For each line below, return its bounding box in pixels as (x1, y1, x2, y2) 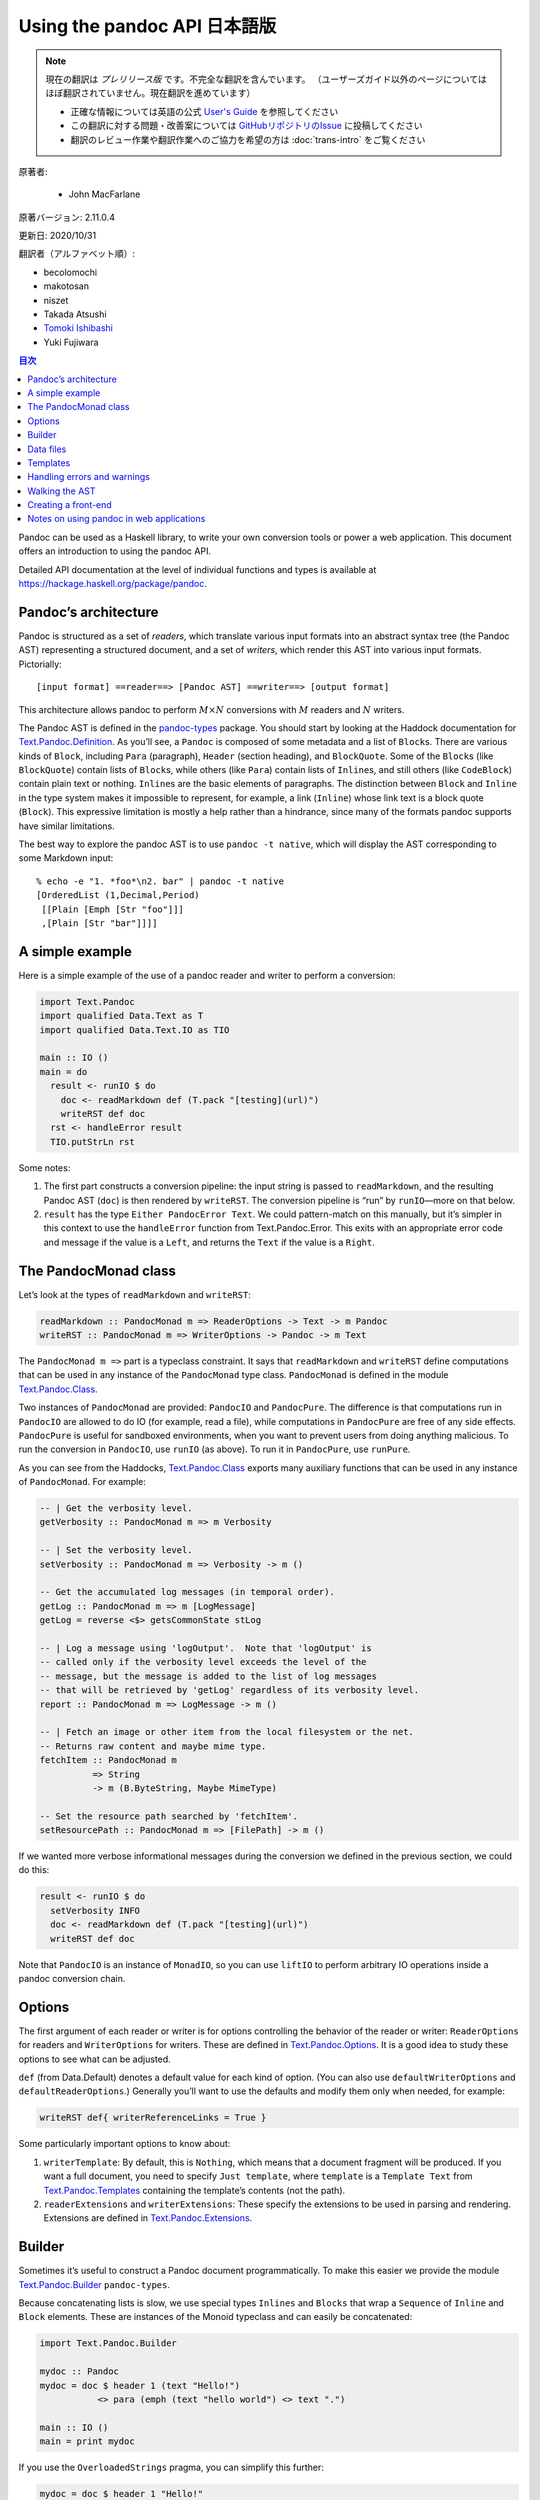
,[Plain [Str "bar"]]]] (41, 917, 158, 929)
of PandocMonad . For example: (18, 1476, 147, 1488)
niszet (43, 294, 69, 306)
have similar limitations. (18, 820, 115, 832)
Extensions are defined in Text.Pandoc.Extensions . (43, 2212, 253, 2224)
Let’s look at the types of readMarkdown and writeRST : (18, 1288, 252, 1300)
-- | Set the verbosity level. (39, 1545, 194, 1556)
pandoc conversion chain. (18, 1972, 126, 1984)
